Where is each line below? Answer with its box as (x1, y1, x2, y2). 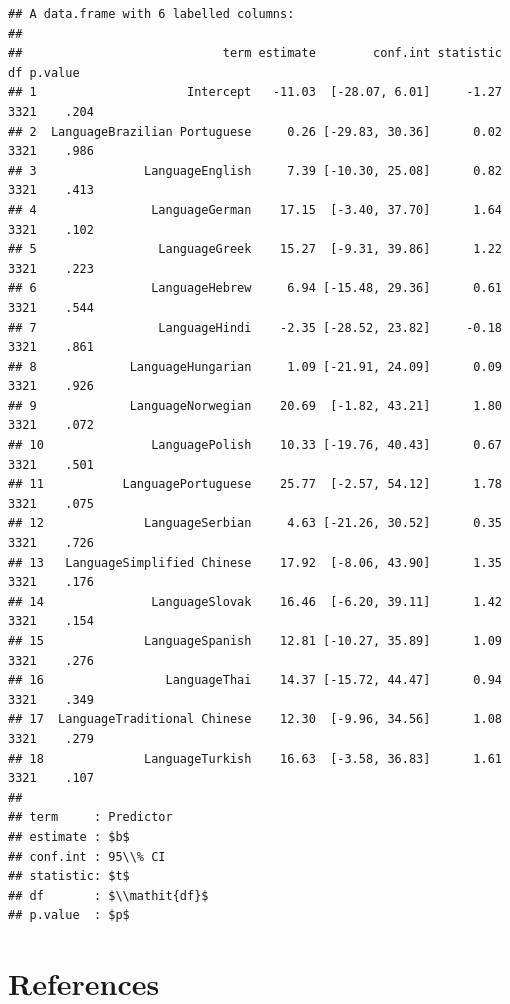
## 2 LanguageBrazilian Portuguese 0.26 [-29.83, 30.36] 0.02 (8, 124, 502, 139)
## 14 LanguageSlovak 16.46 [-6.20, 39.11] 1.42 (8, 594, 502, 609)
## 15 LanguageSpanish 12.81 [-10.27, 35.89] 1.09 (8, 634, 502, 648)
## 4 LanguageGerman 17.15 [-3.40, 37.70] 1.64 (8, 202, 502, 217)
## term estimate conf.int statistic (8, 46, 502, 61)
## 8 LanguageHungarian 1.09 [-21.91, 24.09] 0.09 (8, 359, 502, 374)
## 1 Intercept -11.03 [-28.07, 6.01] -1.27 (8, 85, 502, 100)
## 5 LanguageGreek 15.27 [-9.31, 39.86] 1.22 (8, 242, 502, 257)
